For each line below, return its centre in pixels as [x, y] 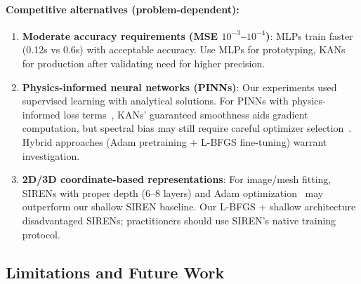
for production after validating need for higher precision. [144, 63]
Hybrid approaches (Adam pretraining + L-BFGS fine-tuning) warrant [175, 141]
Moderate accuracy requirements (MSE [120, 35]
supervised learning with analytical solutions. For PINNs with [155, 101]
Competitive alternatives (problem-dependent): [123, 9]
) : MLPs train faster [309, 35]
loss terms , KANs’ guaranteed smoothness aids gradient [186, 114]
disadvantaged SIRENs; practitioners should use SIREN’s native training [179, 220]
